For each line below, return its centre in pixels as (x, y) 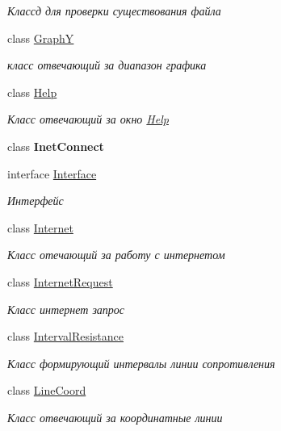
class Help (32, 92)
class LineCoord (47, 390)
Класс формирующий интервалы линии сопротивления (141, 363)
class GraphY (41, 38)
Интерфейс (36, 201)
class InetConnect (56, 146)
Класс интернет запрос (66, 309)
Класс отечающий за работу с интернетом (116, 255)
